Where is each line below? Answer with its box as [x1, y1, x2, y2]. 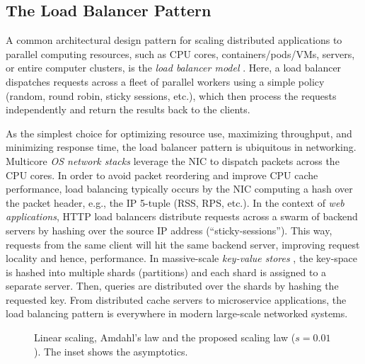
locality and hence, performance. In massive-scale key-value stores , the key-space [6, 251, 358, 266]
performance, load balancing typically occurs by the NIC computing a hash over [6, 181, 353, 196]
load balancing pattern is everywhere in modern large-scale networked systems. [6, 306, 348, 321]
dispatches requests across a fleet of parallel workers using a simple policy [6, 74, 325, 89]
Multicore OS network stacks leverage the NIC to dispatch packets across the [6, 153, 340, 168]
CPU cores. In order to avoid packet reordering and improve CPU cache [6, 167, 318, 182]
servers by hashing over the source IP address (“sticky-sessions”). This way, [6, 222, 332, 237]
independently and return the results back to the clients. [6, 102, 250, 117]
